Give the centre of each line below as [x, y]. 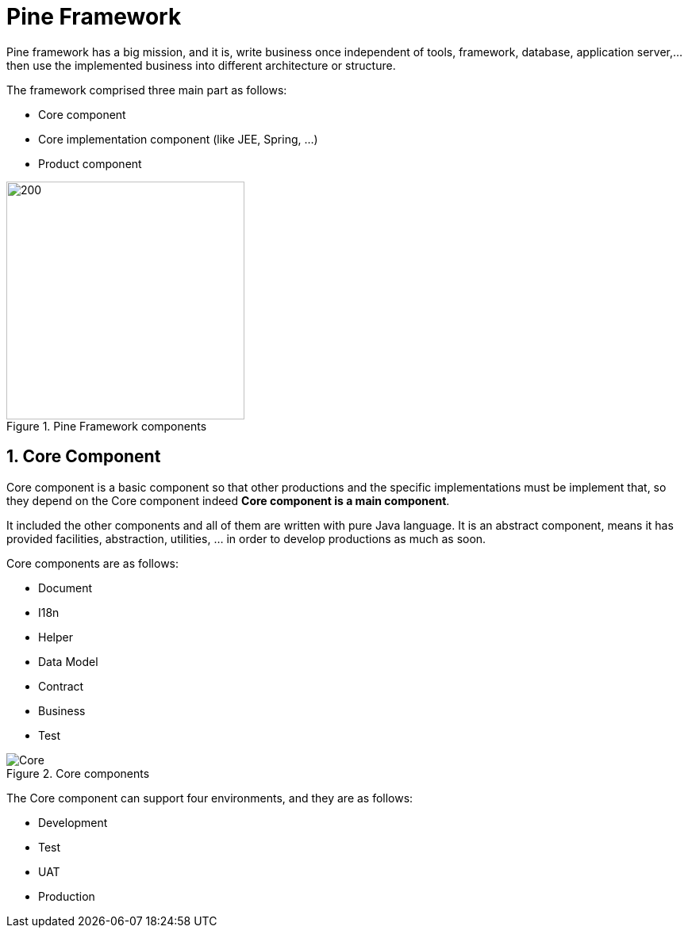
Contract [61, 686]
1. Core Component [84, 457]
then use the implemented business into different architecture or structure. [201, 65]
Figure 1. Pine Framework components [107, 426]
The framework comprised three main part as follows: [147, 90]
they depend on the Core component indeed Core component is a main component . [228, 500]
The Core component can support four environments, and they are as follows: [210, 798]
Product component [90, 163]
